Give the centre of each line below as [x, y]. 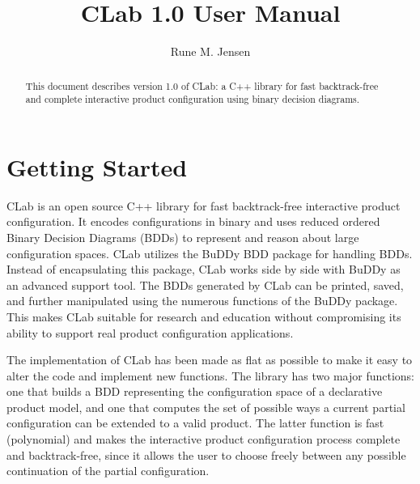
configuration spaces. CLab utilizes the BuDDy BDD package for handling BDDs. [210, 253]
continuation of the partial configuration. [108, 471]
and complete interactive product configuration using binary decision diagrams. [193, 99]
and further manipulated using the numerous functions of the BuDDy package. [202, 301]
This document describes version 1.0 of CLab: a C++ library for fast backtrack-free [202, 85]
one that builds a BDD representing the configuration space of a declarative [195, 391]
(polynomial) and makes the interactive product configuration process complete [204, 439]
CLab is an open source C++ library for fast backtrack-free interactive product [204, 205]
